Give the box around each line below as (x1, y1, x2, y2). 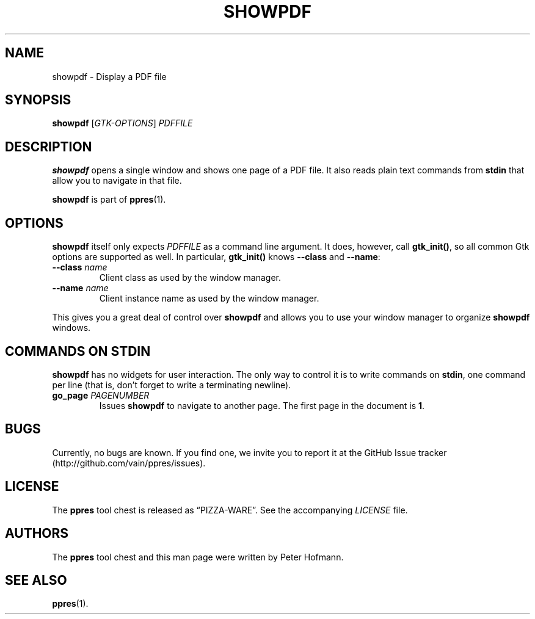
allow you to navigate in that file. (52, 175, 182, 186)
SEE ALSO (5, 572, 67, 588)
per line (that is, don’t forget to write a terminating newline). (52, 379, 291, 390)
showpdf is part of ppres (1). (52, 194, 166, 205)
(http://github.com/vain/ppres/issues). (52, 457, 206, 468)
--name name (52, 283, 109, 294)
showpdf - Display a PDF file (52, 71, 167, 82)
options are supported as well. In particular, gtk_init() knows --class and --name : (52, 252, 380, 262)
